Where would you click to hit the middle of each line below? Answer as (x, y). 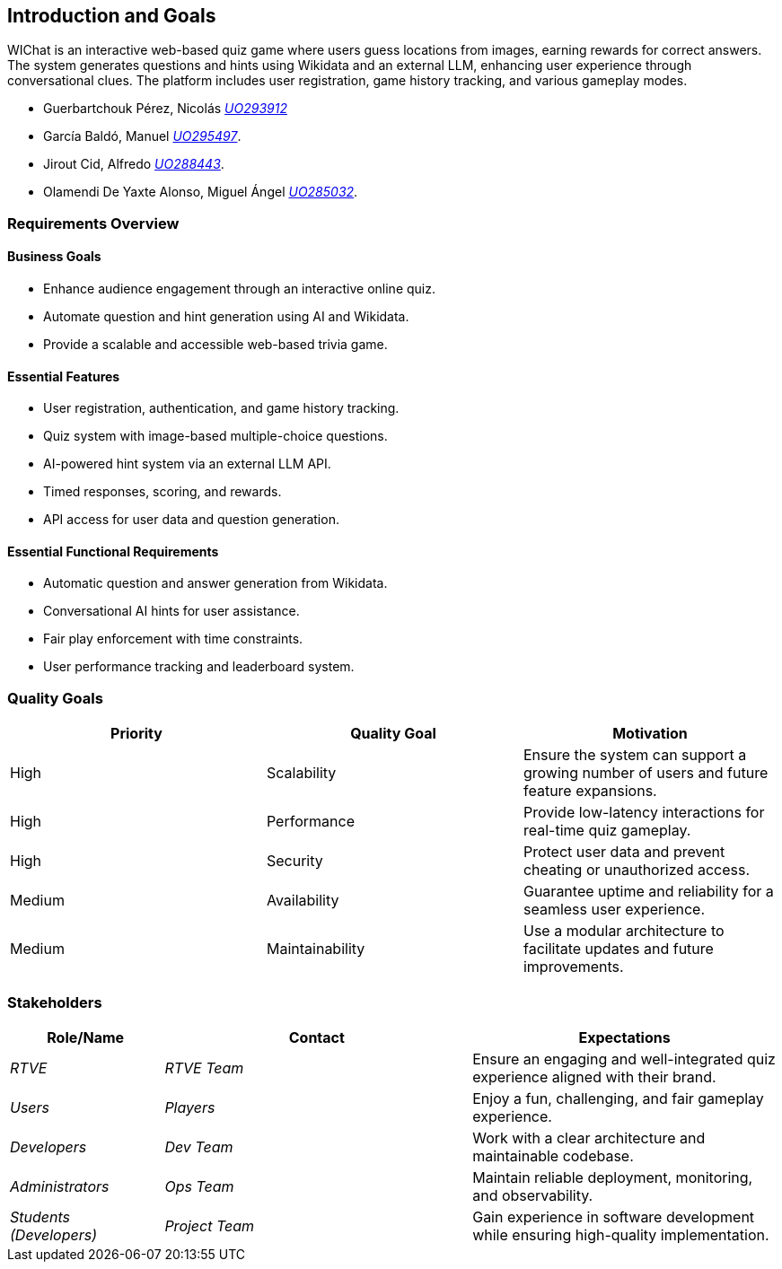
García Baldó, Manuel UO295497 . (142, 136)
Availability (303, 901)
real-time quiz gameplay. (607, 831)
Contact (316, 1037)
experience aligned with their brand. (594, 1076)
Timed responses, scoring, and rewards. (163, 492)
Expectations (624, 1037)
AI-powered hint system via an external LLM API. (187, 464)
